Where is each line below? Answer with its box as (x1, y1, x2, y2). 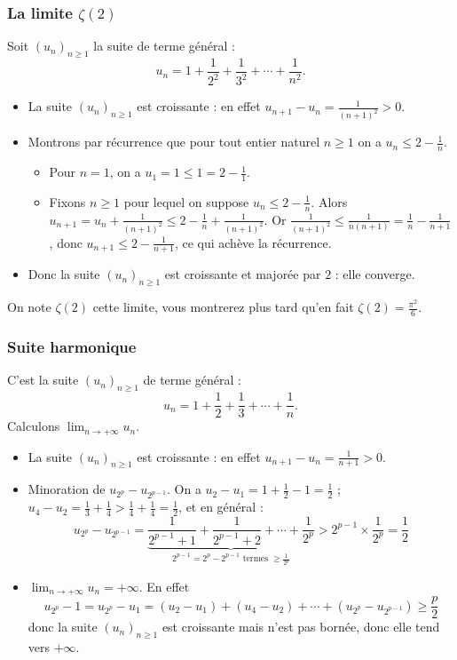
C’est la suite (7, 370, 79, 389)
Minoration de (28, 480, 106, 498)
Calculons (7, 417, 60, 435)
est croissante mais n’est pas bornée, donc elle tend (162, 617, 440, 636)
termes (242, 553, 268, 563)
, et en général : (178, 497, 264, 516)
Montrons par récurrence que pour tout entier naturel (28, 132, 320, 151)
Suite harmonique (7, 336, 137, 358)
